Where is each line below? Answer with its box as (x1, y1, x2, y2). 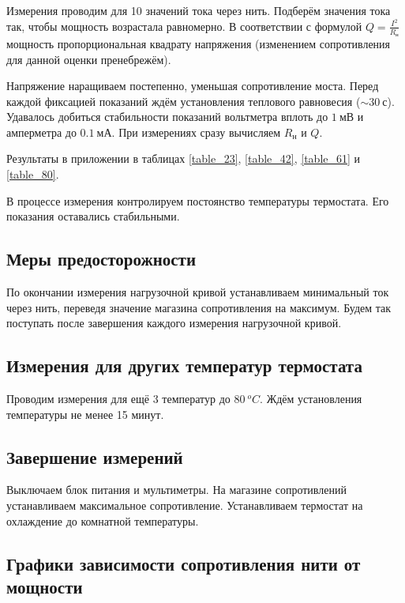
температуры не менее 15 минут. (6, 405, 164, 422)
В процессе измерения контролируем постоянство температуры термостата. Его (6, 192, 389, 209)
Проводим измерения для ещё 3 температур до (6, 390, 231, 407)
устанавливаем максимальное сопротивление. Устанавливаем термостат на (6, 497, 363, 514)
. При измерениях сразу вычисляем (111, 123, 281, 140)
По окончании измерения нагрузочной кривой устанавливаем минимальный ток (6, 284, 389, 300)
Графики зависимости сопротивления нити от (6, 551, 361, 575)
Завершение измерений (6, 444, 183, 469)
